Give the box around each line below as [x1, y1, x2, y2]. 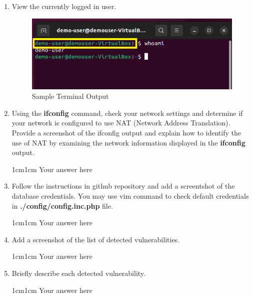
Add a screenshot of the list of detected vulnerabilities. [11, 234, 180, 244]
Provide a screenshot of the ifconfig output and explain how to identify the [11, 127, 241, 137]
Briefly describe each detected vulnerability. [11, 267, 145, 278]
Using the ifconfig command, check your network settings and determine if [11, 107, 243, 118]
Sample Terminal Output [31, 91, 109, 101]
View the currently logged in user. [11, 1, 116, 11]
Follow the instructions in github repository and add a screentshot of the [11, 181, 235, 191]
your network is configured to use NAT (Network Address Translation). [11, 117, 230, 128]
